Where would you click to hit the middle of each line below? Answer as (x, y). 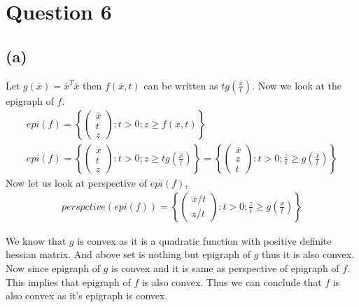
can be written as (181, 85)
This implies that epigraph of (68, 281)
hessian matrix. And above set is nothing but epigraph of (128, 254)
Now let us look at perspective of (77, 183)
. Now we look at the (297, 85)
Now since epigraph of (53, 268)
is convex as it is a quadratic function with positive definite (204, 240)
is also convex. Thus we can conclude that (232, 281)
